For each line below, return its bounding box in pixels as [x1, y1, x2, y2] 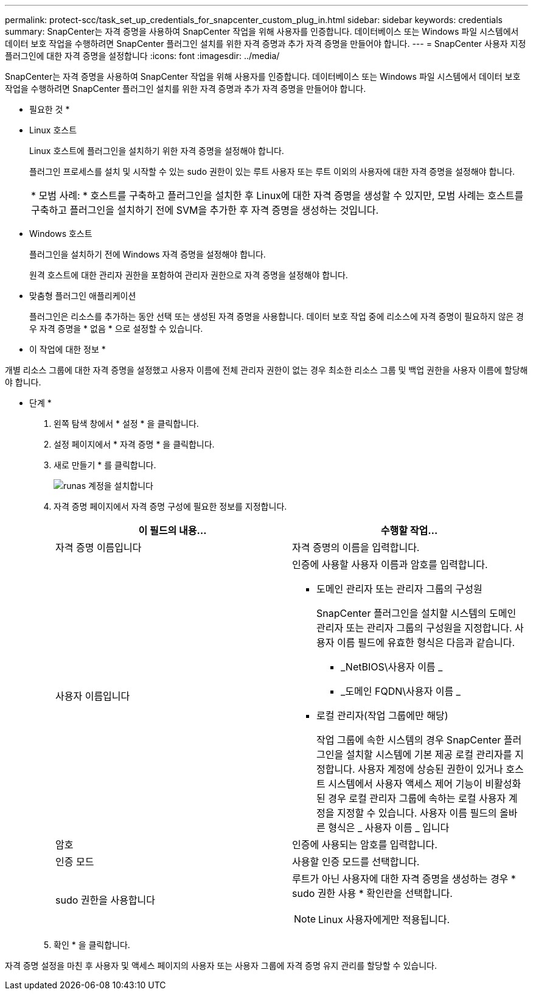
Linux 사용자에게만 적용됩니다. [318, 913, 450, 926]
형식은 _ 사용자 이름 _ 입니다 [328, 821, 450, 834]
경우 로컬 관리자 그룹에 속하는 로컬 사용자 [328, 792, 506, 804]
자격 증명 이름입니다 [55, 541, 142, 554]
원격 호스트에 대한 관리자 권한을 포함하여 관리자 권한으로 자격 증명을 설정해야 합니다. [29, 270, 348, 280]
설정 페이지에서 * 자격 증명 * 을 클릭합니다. [54, 439, 215, 449]
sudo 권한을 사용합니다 [55, 894, 156, 906]
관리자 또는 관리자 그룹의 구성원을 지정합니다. [316, 622, 512, 634]
